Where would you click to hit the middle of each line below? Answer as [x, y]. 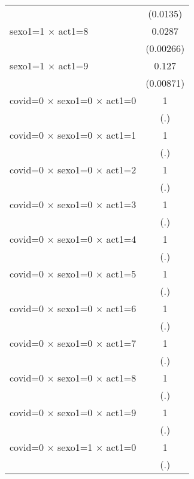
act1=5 [121, 274]
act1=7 [121, 343]
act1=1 [121, 135]
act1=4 [121, 239]
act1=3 [121, 204]
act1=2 [121, 170]
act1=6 [121, 308]
